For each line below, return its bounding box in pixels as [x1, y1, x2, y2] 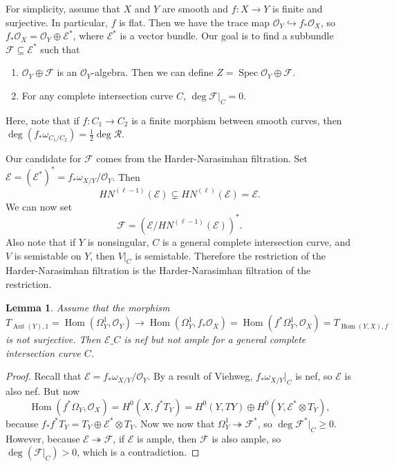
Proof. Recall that [6, 369, 82, 383]
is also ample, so [212, 431, 281, 445]
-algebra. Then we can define [91, 65, 214, 79]
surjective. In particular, [6, 14, 108, 29]
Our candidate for [6, 151, 82, 166]
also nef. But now [6, 384, 80, 398]
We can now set [6, 199, 73, 213]
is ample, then [136, 431, 197, 445]
